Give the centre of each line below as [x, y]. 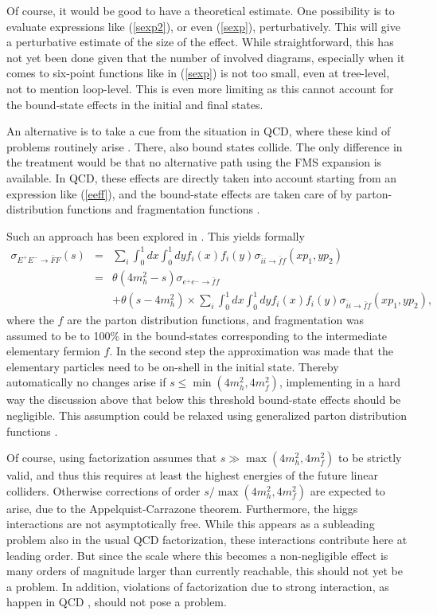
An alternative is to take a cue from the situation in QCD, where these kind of [199, 131]
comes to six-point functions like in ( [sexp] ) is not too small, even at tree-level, [198, 73]
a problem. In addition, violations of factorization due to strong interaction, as [198, 586]
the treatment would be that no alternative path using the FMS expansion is [194, 162]
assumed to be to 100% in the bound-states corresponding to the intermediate [197, 335]
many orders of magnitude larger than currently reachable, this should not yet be [205, 571]
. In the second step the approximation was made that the [251, 351]
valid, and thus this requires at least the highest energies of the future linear [192, 475]
